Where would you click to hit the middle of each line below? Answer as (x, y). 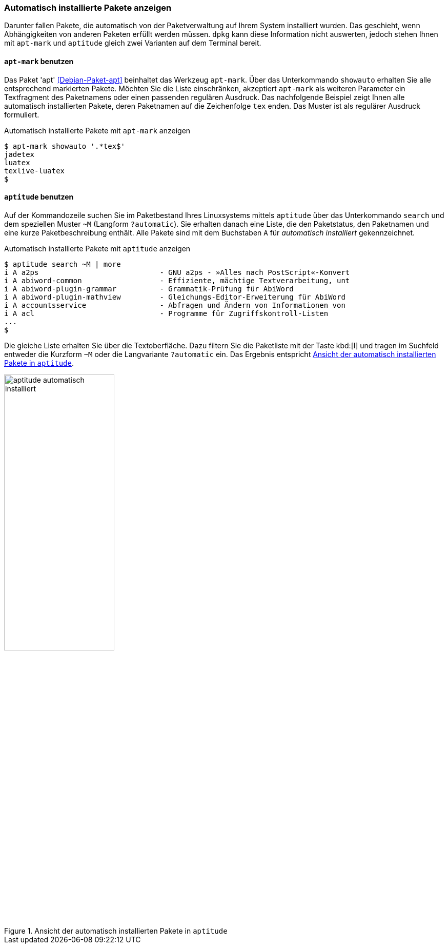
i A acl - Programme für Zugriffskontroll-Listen (166, 313)
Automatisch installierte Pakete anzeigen (88, 8)
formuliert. (22, 114)
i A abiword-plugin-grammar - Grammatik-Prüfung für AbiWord (149, 289)
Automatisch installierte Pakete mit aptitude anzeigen (97, 248)
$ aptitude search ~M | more (63, 264)
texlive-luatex (35, 171)
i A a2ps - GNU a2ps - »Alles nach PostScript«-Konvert (177, 272)
